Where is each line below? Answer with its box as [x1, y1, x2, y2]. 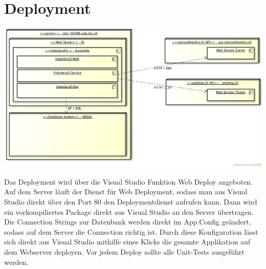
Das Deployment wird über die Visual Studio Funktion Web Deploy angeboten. [4, 176, 253, 187]
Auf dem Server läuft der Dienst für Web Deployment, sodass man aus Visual [4, 186, 248, 197]
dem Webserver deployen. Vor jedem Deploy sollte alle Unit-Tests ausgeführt [4, 246, 245, 257]
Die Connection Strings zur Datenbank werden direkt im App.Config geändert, [4, 216, 251, 227]
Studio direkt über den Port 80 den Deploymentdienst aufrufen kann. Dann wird [4, 196, 257, 207]
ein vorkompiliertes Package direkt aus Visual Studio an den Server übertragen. [4, 206, 254, 217]
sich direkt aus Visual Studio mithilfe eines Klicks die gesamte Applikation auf [4, 236, 251, 247]
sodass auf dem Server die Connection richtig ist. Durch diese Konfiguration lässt [4, 226, 258, 237]
